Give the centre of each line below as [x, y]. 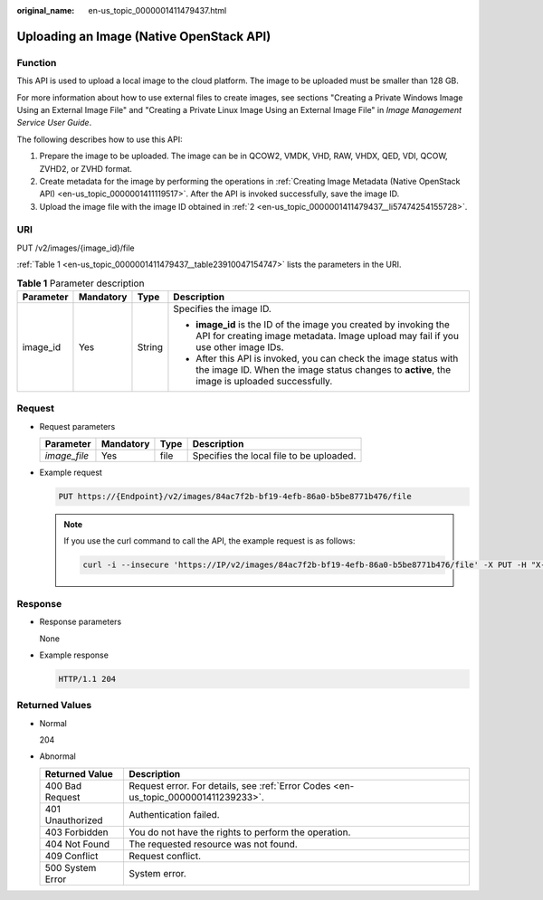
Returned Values [54, 706]
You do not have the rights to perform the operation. [240, 832]
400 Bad [63, 785]
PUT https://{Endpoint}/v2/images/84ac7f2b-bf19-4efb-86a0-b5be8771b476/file [235, 497]
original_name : [46, 10]
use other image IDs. [240, 346]
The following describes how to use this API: [100, 139]
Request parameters [77, 426]
